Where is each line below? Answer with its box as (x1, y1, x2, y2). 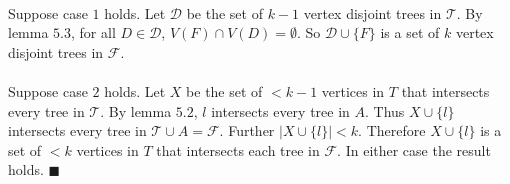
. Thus (365, 100, 405, 121)
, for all (71, 22, 116, 43)
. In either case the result (337, 139, 491, 160)
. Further (219, 120, 275, 141)
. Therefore (358, 120, 426, 141)
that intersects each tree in (156, 139, 320, 160)
